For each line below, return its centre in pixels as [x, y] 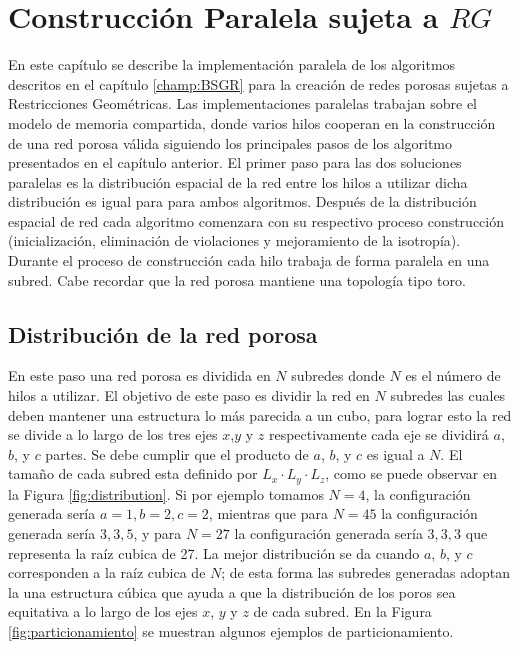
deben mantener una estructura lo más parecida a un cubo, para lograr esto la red [260, 414]
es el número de [453, 375]
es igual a [395, 453]
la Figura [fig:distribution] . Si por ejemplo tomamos [166, 493]
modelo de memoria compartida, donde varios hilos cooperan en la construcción [252, 122]
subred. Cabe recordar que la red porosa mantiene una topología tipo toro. [237, 279]
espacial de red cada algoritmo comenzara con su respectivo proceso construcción [256, 220]
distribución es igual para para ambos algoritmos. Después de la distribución [242, 201]
